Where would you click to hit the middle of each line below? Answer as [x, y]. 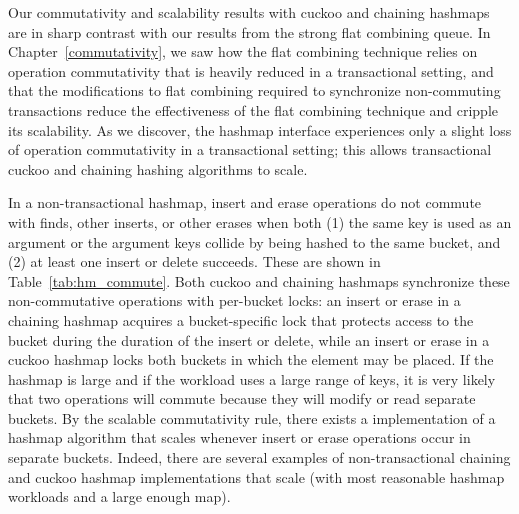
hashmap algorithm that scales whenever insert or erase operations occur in [239, 437]
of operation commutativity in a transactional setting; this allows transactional [250, 149]
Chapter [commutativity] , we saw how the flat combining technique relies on [243, 51]
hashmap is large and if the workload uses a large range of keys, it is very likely [252, 378]
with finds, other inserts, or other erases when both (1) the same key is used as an [260, 221]
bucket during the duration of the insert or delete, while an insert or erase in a [249, 339]
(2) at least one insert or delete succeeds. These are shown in [194, 261]
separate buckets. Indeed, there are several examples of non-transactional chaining [259, 457]
